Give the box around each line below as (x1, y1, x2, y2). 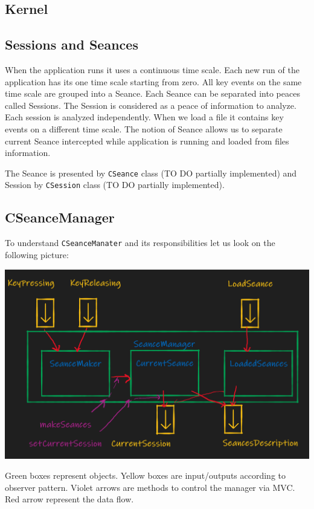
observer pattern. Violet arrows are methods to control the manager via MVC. (5, 481, 295, 493)
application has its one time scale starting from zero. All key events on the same (5, 75, 302, 88)
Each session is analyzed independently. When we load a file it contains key (5, 111, 284, 123)
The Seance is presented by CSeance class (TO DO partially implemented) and (5, 166, 297, 179)
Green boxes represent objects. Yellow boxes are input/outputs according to (5, 469, 286, 482)
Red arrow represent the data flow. (5, 493, 134, 505)
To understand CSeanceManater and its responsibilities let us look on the (5, 236, 275, 249)
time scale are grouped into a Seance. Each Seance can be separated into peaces (5, 87, 300, 100)
